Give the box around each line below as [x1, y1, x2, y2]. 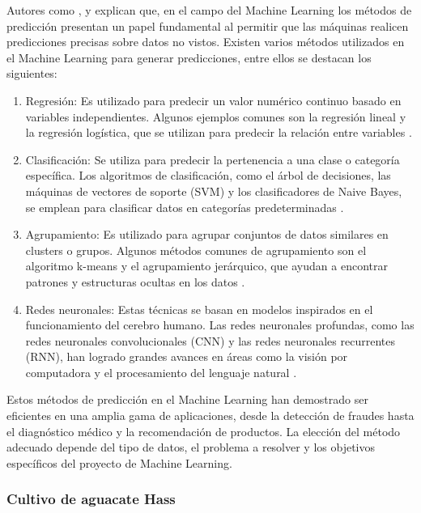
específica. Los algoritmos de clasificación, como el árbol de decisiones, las [25, 167, 391, 184]
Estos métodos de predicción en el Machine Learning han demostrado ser [6, 391, 368, 408]
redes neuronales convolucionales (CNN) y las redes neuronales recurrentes [25, 332, 395, 349]
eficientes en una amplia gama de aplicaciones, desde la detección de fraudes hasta [6, 407, 415, 424]
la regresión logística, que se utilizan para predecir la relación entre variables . [25, 124, 412, 141]
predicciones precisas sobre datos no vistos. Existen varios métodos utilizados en [6, 33, 405, 50]
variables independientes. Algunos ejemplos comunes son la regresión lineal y [25, 108, 406, 125]
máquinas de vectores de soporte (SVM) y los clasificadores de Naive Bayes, [25, 182, 402, 199]
